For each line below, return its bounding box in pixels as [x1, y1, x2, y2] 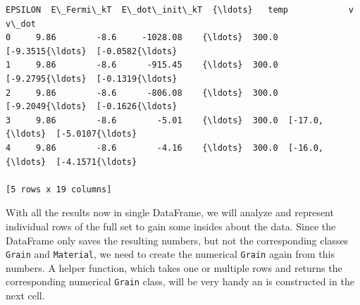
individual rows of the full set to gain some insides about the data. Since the [6, 218, 336, 233]
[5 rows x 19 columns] [6, 184, 112, 194]
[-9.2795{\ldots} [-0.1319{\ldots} [6, 73, 178, 84]
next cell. [6, 288, 45, 302]
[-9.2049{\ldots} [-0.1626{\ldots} [6, 101, 178, 112]
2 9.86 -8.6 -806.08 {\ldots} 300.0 [6, 87, 278, 98]
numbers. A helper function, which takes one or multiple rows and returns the [6, 260, 342, 275]
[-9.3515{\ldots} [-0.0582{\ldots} [6, 46, 178, 56]
